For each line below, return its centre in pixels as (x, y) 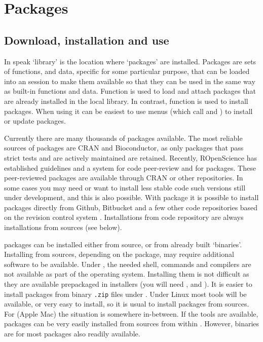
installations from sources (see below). (63, 227)
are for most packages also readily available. (72, 334)
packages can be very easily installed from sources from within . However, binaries (132, 324)
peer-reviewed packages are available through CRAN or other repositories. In (124, 178)
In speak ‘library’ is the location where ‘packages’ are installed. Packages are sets (130, 61)
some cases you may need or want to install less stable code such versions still (125, 187)
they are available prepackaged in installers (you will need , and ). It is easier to (128, 284)
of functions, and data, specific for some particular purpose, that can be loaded (127, 71)
